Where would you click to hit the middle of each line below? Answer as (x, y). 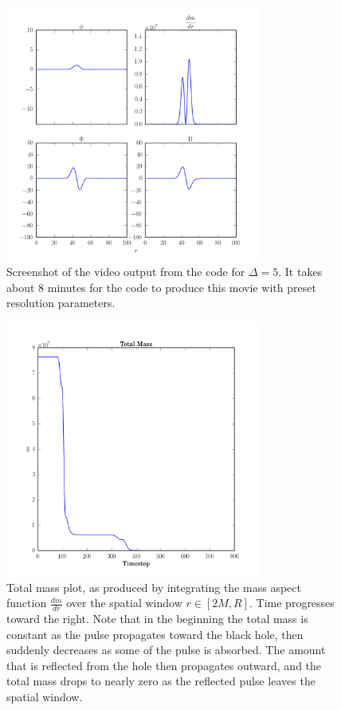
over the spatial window (124, 603)
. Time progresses (292, 603)
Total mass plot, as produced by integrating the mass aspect (154, 587)
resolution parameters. (61, 303)
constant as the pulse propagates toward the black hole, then (155, 634)
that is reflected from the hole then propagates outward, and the (164, 665)
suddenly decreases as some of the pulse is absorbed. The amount (166, 650)
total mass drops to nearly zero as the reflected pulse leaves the (161, 681)
